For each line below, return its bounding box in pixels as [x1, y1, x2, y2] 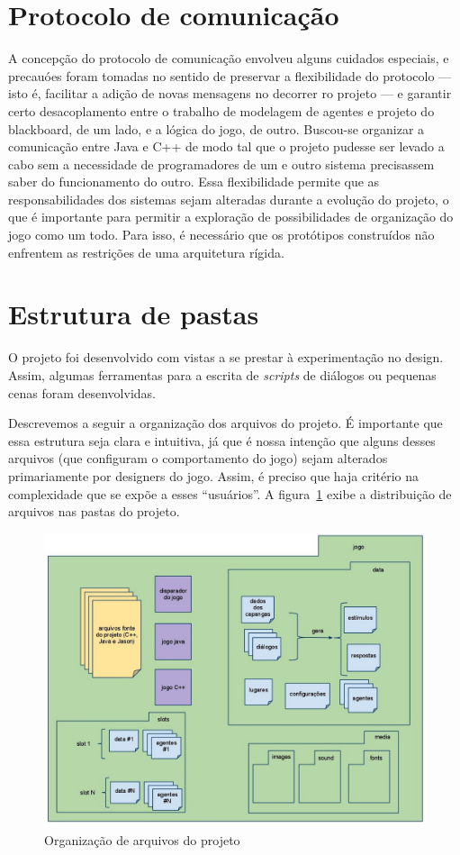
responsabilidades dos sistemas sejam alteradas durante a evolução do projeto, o [8, 189, 449, 208]
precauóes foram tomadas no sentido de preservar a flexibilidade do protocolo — [8, 66, 452, 85]
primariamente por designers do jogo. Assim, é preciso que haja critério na [8, 466, 419, 485]
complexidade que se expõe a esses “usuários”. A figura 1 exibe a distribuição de [8, 484, 452, 503]
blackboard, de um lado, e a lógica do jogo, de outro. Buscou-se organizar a [8, 119, 425, 138]
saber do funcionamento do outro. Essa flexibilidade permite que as [8, 172, 380, 191]
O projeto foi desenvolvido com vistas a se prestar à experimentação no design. [8, 348, 444, 367]
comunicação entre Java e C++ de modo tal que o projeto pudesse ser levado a [8, 137, 445, 156]
